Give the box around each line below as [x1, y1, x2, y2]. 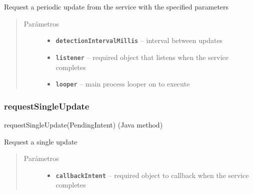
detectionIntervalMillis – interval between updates [55, 35, 223, 45]
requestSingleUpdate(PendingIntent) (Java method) [4, 119, 163, 129]
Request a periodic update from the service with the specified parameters [4, 1, 229, 11]
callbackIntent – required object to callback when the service [55, 169, 249, 180]
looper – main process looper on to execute [55, 78, 190, 89]
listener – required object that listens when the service [55, 51, 228, 62]
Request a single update [4, 136, 77, 146]
